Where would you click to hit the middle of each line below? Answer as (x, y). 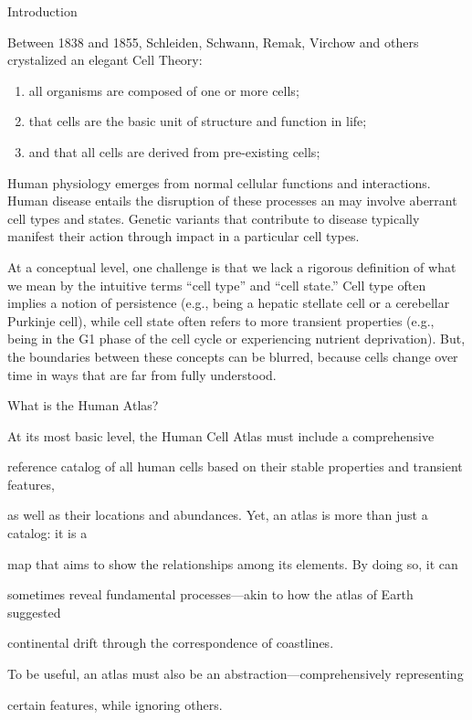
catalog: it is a (47, 533)
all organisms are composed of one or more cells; (164, 90)
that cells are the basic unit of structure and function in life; (198, 121)
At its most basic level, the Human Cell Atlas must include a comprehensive (221, 435)
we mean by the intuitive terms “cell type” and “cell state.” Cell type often (217, 285)
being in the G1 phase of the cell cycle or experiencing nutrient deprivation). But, (236, 339)
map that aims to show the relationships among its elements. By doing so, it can (233, 563)
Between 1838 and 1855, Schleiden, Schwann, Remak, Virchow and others (213, 42)
